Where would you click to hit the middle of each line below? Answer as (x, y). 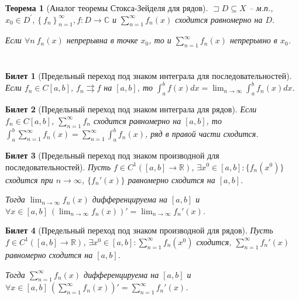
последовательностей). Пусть (58, 166)
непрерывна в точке (102, 40)
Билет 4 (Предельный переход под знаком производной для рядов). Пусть (139, 230)
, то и (160, 40)
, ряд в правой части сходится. (202, 134)
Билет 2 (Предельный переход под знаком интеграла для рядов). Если (131, 109)
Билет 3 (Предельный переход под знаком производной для (112, 155)
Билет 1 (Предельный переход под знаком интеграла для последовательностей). (149, 76)
